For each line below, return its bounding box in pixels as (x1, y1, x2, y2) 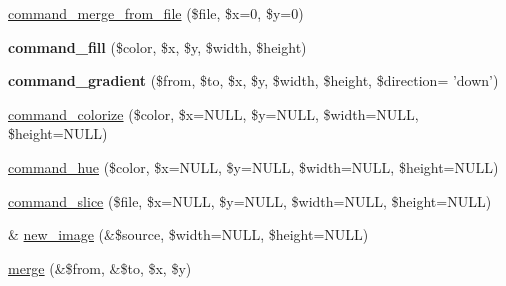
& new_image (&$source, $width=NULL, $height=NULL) (8, 224, 369, 245)
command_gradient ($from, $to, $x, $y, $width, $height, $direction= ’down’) (8, 70, 499, 91)
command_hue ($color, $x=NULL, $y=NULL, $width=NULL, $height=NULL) (8, 156, 499, 177)
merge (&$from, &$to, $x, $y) (8, 257, 192, 278)
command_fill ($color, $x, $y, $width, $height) (8, 36, 307, 57)
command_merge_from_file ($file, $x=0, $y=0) (8, 3, 304, 23)
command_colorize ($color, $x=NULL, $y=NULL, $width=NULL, (8, 103, 419, 124)
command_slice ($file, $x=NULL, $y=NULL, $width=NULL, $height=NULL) (8, 190, 492, 211)
